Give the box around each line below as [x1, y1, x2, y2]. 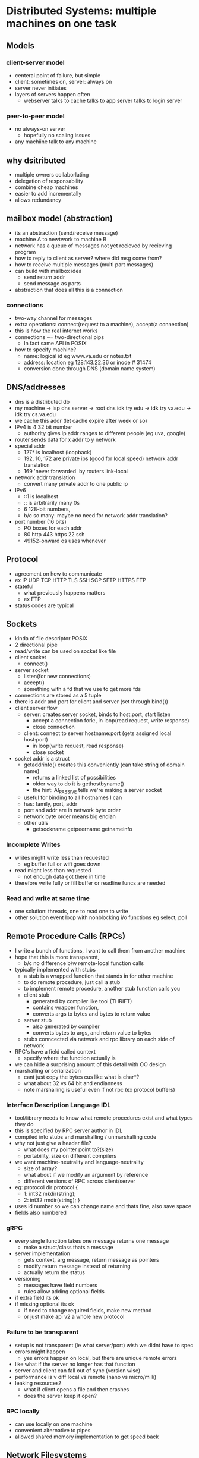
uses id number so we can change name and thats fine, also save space [14, 1203, 192, 1210]
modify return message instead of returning [23, 1262, 131, 1270]
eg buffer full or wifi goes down [23, 860, 101, 868]
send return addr [23, 274, 65, 281]
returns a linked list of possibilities [32, 774, 116, 781]
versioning [14, 1275, 41, 1283]
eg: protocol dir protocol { [14, 1184, 78, 1191]
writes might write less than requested [14, 854, 109, 861]
